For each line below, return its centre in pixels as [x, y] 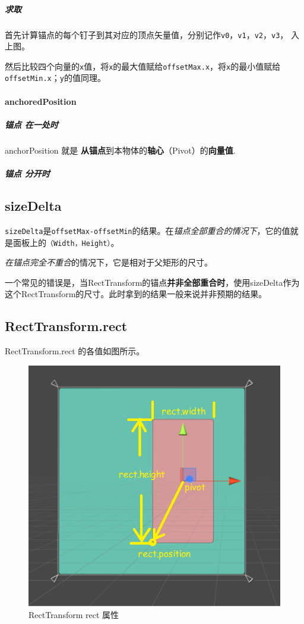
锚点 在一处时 [31, 124]
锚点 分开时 [27, 174]
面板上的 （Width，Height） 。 [66, 242]
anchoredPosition [41, 101]
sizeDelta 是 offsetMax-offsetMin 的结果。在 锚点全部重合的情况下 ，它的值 [148, 230]
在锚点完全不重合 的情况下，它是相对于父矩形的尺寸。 [109, 262]
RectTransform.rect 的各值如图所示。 [75, 351]
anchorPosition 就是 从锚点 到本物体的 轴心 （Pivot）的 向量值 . [120, 150]
